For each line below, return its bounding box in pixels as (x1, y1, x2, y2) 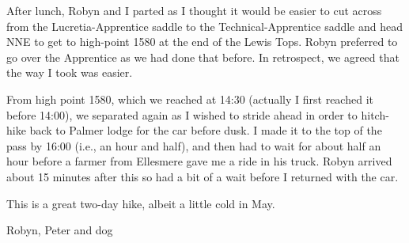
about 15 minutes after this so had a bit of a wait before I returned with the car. (6, 168, 399, 184)
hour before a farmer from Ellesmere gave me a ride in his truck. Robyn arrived (6, 153, 392, 169)
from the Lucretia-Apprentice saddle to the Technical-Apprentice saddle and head (6, 17, 403, 34)
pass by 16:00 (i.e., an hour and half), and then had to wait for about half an (6, 137, 381, 154)
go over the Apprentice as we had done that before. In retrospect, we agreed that (6, 48, 400, 65)
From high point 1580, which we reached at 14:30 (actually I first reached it (6, 90, 373, 107)
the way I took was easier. (6, 64, 133, 81)
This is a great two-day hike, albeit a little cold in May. (6, 195, 275, 211)
